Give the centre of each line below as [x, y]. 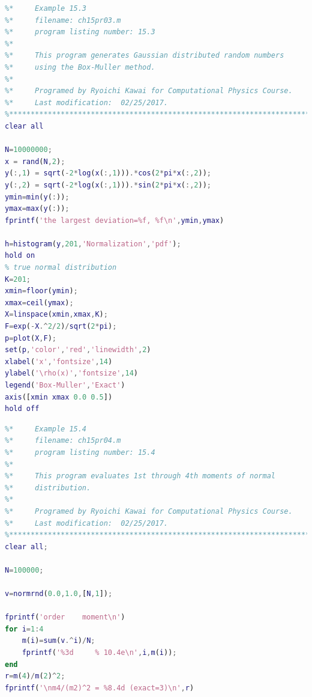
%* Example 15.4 [46, 429]
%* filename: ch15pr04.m [63, 441]
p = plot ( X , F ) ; [31, 338]
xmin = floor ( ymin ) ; [41, 291]
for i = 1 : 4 [24, 629]
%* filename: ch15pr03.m [63, 20]
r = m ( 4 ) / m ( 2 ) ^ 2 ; [35, 676]
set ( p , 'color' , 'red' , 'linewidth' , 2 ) [78, 350]
